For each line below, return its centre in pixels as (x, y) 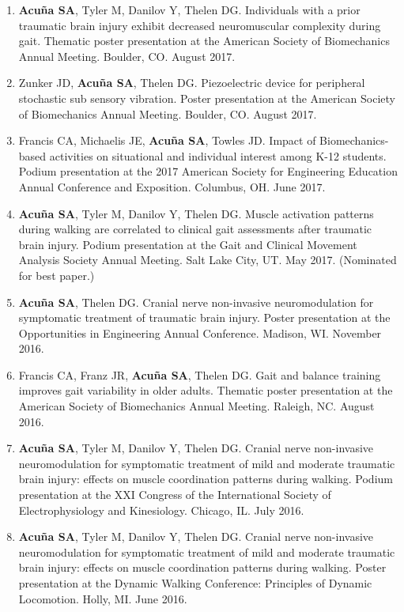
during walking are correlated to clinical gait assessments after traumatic (195, 229)
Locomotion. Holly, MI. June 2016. (103, 598)
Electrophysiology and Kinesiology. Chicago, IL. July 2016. (161, 510)
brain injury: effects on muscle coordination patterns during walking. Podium (206, 479)
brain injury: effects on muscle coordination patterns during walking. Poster (202, 567)
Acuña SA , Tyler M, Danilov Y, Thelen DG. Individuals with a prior (189, 9)
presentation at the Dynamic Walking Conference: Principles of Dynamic (195, 583)
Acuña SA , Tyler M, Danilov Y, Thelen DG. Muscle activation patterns (196, 213)
